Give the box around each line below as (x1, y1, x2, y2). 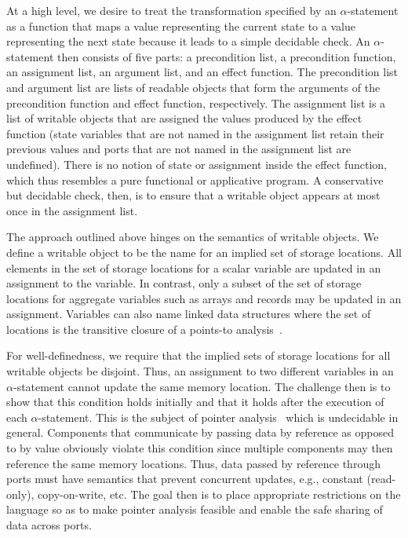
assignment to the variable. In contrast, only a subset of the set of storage (6, 275, 362, 291)
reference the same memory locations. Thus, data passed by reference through (6, 455, 381, 471)
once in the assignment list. (6, 202, 138, 218)
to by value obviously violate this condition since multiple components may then (6, 440, 393, 456)
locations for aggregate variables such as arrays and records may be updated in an (6, 290, 402, 306)
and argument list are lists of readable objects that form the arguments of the (6, 79, 381, 95)
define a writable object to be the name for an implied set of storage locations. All (6, 243, 402, 260)
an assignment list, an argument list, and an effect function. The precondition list (6, 64, 399, 80)
